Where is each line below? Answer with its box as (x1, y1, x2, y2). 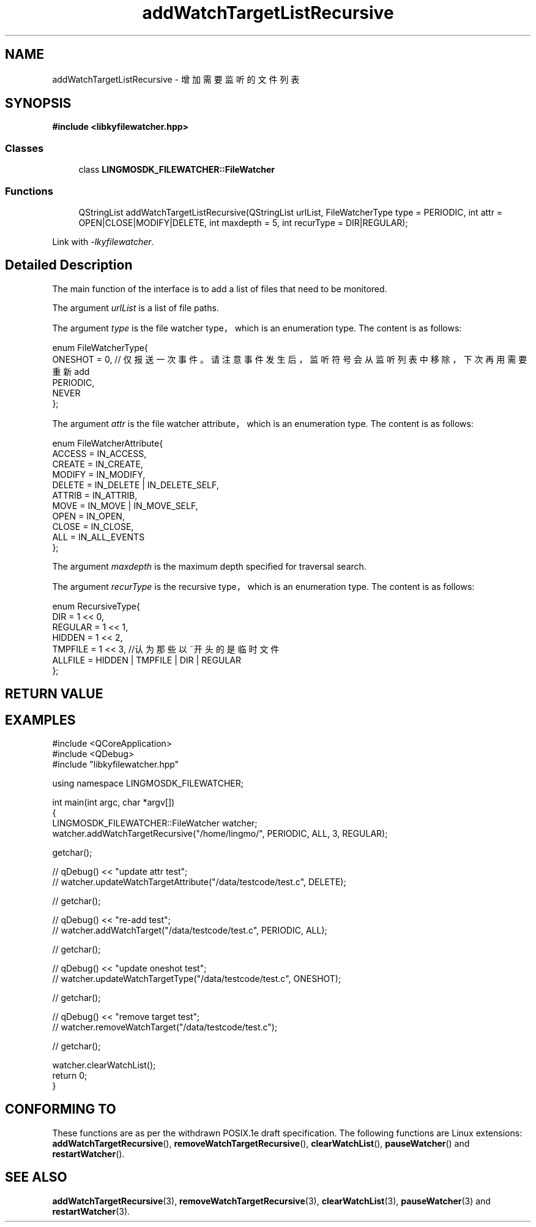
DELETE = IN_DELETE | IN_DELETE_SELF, (52, 479, 219, 490)
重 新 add (52, 366, 90, 377)
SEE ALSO (5, 1169, 67, 1185)
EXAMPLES (5, 712, 76, 728)
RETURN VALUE (5, 686, 103, 702)
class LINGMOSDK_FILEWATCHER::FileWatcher (78, 164, 275, 175)
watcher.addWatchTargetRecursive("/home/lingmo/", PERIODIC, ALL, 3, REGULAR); (52, 828, 388, 839)
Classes (5, 142, 44, 154)
